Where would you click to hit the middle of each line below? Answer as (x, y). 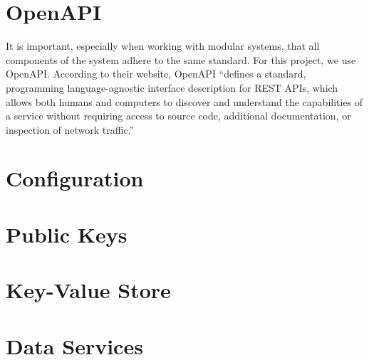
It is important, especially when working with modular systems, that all (163, 46)
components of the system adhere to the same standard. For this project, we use (181, 59)
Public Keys (67, 234)
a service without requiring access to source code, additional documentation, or (178, 116)
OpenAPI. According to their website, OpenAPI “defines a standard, (156, 74)
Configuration (75, 178)
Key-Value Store (88, 290)
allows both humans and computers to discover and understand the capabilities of (184, 101)
